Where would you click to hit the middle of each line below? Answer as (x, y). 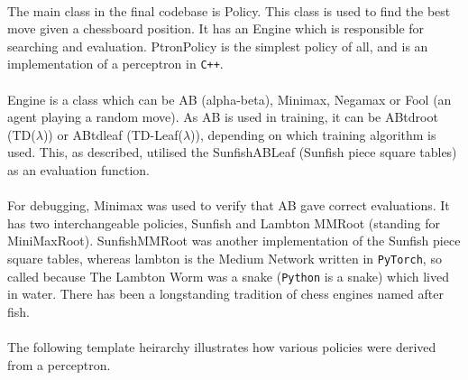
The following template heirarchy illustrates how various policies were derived (222, 347)
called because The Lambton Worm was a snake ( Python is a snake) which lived (228, 276)
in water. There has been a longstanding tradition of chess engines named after (225, 294)
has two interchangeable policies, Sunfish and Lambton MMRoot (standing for (224, 222)
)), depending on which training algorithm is (313, 134)
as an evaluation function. (78, 170)
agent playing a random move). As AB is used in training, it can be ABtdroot (223, 117)
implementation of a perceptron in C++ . (115, 64)
